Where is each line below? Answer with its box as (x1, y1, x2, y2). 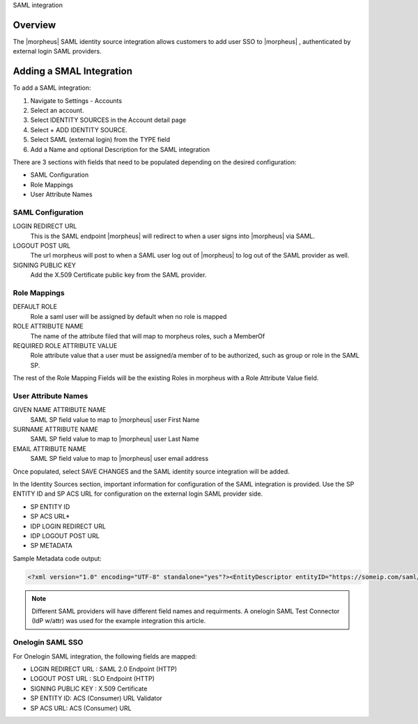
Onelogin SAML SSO (13, 638, 84, 647)
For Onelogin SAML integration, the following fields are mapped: (13, 652, 197, 661)
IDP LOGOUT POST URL (30, 531, 100, 540)
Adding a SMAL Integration (13, 65, 132, 77)
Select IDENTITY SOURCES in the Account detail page (30, 116, 187, 125)
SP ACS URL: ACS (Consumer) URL (30, 704, 132, 712)
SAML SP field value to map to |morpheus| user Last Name (30, 435, 199, 443)
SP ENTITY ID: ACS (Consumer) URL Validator (30, 694, 163, 702)
